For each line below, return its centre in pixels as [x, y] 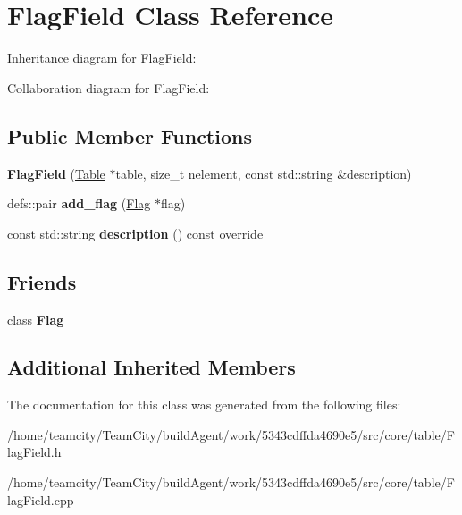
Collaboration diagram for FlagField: [109, 87]
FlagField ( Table [56, 173]
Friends [42, 281]
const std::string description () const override [135, 233]
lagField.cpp [41, 499]
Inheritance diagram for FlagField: [102, 58]
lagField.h [34, 452]
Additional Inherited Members [151, 367]
